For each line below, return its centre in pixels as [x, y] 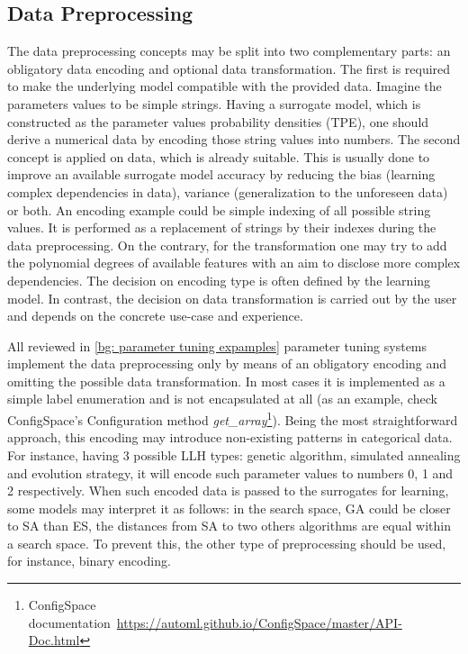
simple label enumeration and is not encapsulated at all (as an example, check [222, 399]
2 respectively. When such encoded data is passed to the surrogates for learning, [228, 490]
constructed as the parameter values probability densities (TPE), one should [218, 121]
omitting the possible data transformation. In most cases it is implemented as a [226, 381]
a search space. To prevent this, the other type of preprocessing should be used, [227, 543]
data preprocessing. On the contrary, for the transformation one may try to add [227, 245]
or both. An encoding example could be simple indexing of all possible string [219, 209]
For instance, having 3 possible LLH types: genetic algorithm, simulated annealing [234, 454]
